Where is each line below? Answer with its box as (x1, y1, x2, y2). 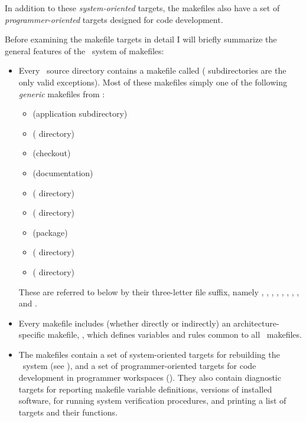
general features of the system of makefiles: (5, 44, 164, 57)
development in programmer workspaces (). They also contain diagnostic (18, 371, 281, 384)
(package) (32, 226, 68, 238)
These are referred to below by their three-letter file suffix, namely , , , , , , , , (18, 285, 300, 298)
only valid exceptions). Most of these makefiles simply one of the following (18, 75, 287, 88)
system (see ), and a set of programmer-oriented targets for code (22, 360, 256, 372)
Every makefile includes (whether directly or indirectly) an (18, 316, 231, 329)
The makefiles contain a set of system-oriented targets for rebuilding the (18, 348, 280, 360)
